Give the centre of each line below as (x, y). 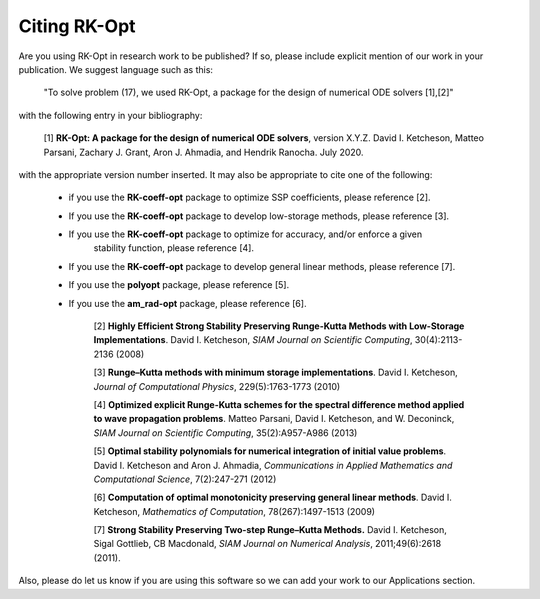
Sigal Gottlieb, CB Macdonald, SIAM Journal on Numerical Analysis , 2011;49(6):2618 (267, 544)
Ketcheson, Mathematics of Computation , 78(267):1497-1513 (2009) (234, 511)
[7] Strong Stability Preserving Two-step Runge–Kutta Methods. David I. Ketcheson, (270, 530)
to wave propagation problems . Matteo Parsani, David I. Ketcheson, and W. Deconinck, (274, 419)
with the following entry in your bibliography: (110, 115)
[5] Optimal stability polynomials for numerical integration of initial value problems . (270, 451)
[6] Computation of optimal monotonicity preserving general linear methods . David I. (272, 497)
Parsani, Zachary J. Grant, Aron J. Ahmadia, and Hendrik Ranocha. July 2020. (203, 152)
